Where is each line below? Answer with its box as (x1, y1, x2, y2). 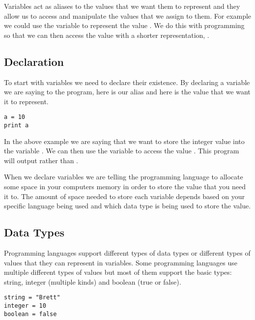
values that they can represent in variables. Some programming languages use (4, 257, 238, 267)
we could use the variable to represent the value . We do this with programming (4, 20, 245, 30)
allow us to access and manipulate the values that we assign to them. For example (4, 10, 252, 21)
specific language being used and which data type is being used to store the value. (4, 201, 251, 211)
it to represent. (4, 96, 49, 106)
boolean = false (4, 310, 57, 318)
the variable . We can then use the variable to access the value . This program (4, 145, 239, 156)
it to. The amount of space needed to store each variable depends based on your (4, 191, 245, 201)
